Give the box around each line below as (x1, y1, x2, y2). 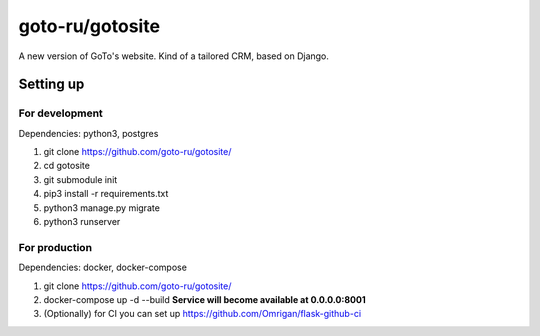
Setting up (18, 76, 85, 93)
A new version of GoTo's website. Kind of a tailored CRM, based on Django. (18, 50, 330, 62)
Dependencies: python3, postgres (18, 127, 159, 139)
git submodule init (43, 173, 118, 185)
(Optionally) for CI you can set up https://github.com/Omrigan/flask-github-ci (43, 308, 362, 320)
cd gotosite (43, 160, 90, 172)
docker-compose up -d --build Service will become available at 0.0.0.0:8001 (43, 293, 366, 305)
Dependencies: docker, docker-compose (18, 261, 187, 274)
